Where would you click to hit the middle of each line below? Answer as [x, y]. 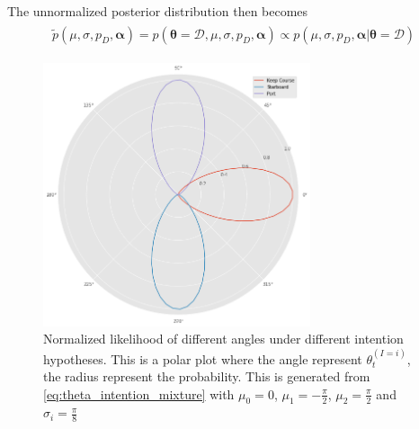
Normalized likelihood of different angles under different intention [223, 339]
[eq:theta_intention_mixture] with [139, 393]
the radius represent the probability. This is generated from [207, 376]
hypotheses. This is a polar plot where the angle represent [203, 358]
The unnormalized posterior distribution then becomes [158, 11]
